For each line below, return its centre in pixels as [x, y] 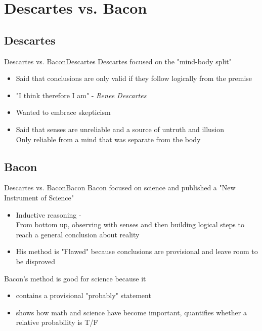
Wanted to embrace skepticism [63, 112]
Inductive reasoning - [49, 214]
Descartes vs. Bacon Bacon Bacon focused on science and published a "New [120, 188]
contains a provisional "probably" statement [83, 295]
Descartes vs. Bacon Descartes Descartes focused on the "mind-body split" [118, 61]
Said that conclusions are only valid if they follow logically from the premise [134, 78]
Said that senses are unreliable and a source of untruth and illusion [120, 129]
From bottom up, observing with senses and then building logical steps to [130, 224]
